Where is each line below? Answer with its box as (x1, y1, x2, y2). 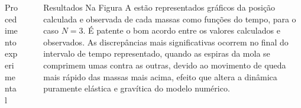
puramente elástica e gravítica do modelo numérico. (43, 82, 230, 94)
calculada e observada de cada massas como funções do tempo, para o (43, 12, 296, 25)
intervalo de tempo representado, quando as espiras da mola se (43, 47, 270, 60)
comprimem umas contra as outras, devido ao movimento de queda (43, 58, 286, 71)
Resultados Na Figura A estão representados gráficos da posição (43, 1, 276, 13)
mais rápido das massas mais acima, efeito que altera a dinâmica (43, 70, 277, 83)
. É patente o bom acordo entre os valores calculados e (83, 24, 280, 37)
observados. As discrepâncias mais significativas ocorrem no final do (43, 35, 289, 48)
